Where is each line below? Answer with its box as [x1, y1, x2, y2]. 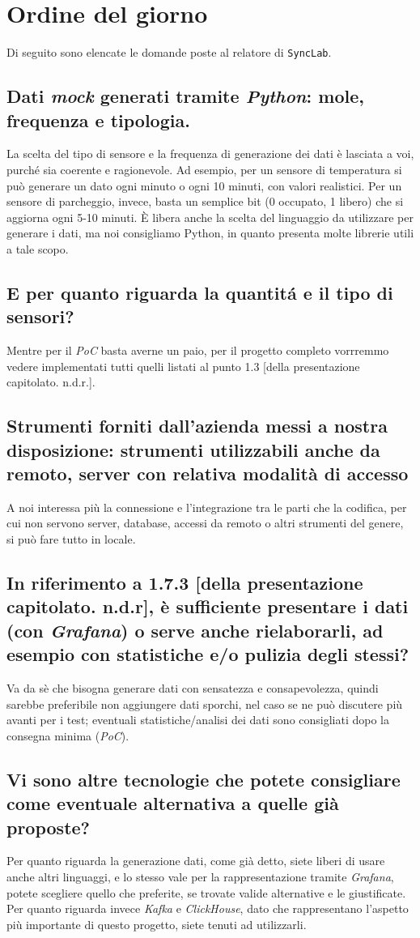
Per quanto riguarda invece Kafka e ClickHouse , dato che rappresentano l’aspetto [6, 900, 409, 917]
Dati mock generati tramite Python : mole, [6, 83, 364, 109]
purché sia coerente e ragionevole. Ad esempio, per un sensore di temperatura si [6, 160, 402, 177]
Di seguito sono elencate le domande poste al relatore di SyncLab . [6, 44, 332, 61]
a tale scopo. [6, 240, 69, 257]
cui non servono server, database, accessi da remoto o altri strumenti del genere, [6, 514, 404, 531]
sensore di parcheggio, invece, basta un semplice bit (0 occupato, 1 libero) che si [6, 193, 404, 210]
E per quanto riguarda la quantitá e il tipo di [6, 279, 393, 305]
